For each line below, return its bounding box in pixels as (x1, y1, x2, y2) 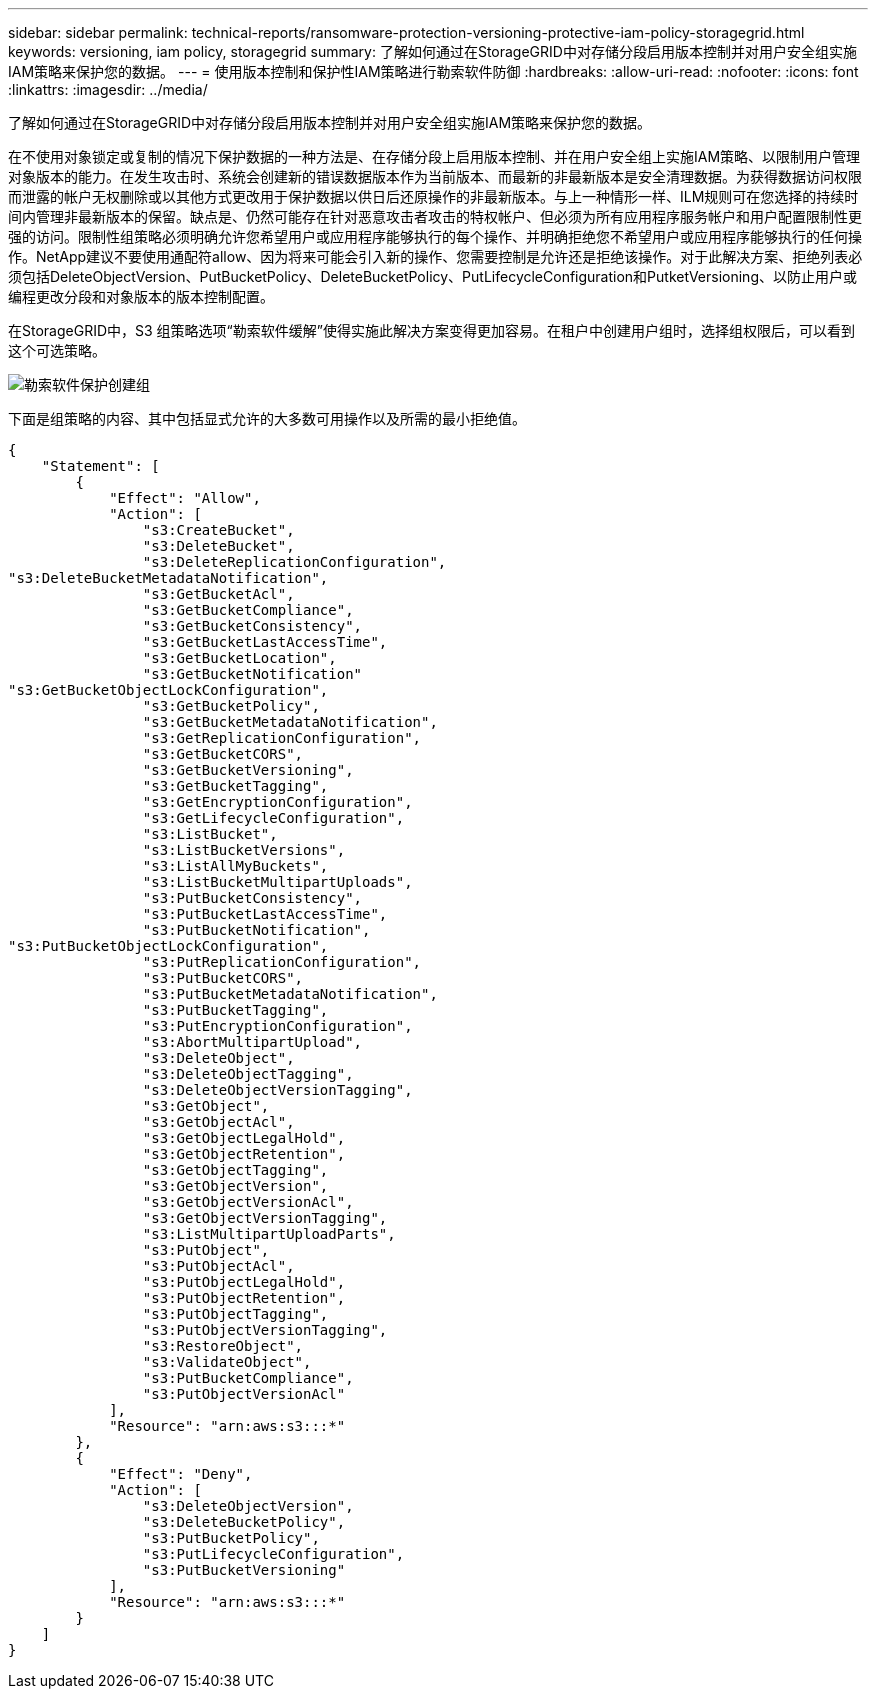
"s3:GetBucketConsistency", (142, 618, 363, 634)
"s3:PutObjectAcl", (142, 1258, 295, 1274)
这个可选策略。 (8, 342, 106, 359)
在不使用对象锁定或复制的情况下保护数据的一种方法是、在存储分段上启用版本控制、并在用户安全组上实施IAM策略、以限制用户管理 (8, 148, 861, 165)
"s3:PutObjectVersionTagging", (142, 1322, 388, 1338)
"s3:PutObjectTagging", (142, 1306, 329, 1322)
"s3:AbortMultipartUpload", (142, 1034, 363, 1050)
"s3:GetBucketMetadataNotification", (142, 714, 438, 730)
